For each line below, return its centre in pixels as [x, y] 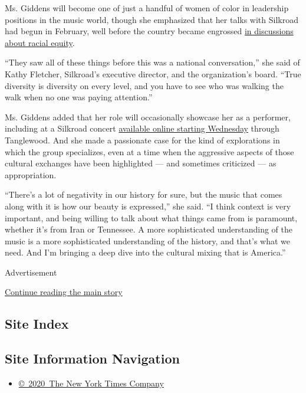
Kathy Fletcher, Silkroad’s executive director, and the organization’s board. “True [153, 73]
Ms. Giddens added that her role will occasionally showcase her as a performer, [148, 117]
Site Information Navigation [92, 358]
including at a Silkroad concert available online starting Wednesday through [142, 128]
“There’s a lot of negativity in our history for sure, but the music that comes [144, 194]
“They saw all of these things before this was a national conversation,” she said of [152, 62]
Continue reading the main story [64, 292]
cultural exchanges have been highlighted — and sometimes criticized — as [141, 163]
